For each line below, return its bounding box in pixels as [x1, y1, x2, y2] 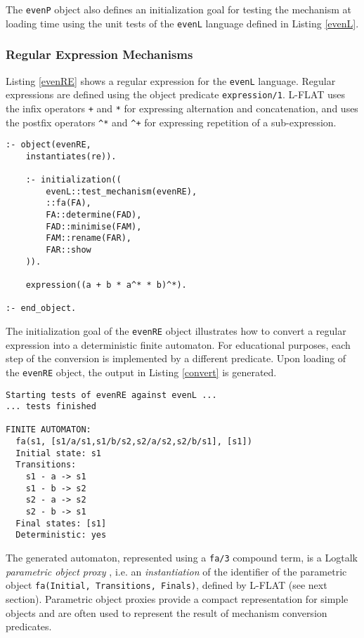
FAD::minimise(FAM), [46, 221, 142, 232]
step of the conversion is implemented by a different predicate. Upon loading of [6, 351, 346, 366]
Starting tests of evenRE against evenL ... [6, 390, 217, 400]
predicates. [6, 619, 52, 634]
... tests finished [6, 401, 96, 412]
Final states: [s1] [15, 518, 107, 529]
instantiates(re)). [25, 151, 117, 161]
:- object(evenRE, [6, 140, 91, 150]
